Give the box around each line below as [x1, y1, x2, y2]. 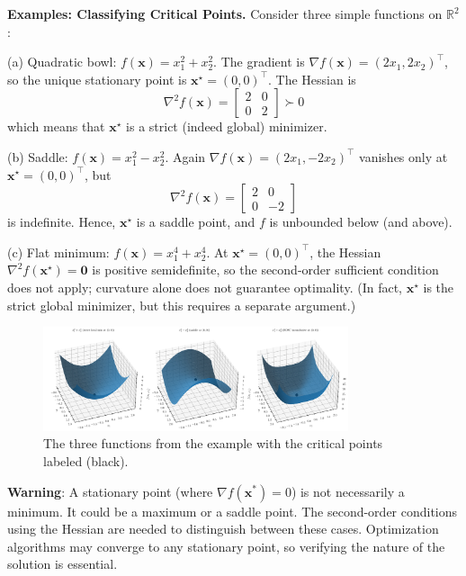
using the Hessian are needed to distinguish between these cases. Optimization [7, 519, 439, 538]
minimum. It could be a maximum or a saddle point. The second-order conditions [7, 501, 458, 520]
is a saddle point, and [136, 212, 255, 231]
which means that [7, 117, 105, 136]
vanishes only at [359, 147, 448, 166]
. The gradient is [213, 52, 305, 71]
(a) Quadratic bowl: [7, 52, 117, 71]
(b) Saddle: [7, 147, 68, 166]
